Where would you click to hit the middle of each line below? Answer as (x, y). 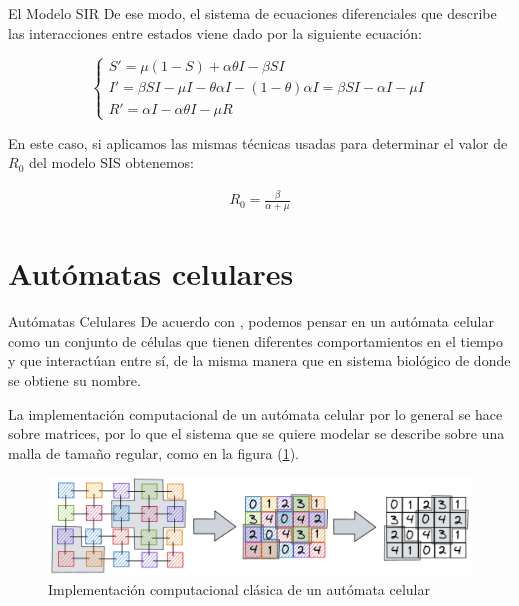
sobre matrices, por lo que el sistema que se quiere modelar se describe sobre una (256, 433)
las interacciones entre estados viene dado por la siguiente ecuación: (215, 32)
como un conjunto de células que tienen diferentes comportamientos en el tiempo (255, 340)
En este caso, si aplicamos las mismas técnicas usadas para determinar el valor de (258, 142)
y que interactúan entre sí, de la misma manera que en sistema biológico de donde (259, 360)
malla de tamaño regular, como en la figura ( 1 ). (154, 452)
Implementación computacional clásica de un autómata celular (239, 588)
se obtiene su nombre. (74, 380)
